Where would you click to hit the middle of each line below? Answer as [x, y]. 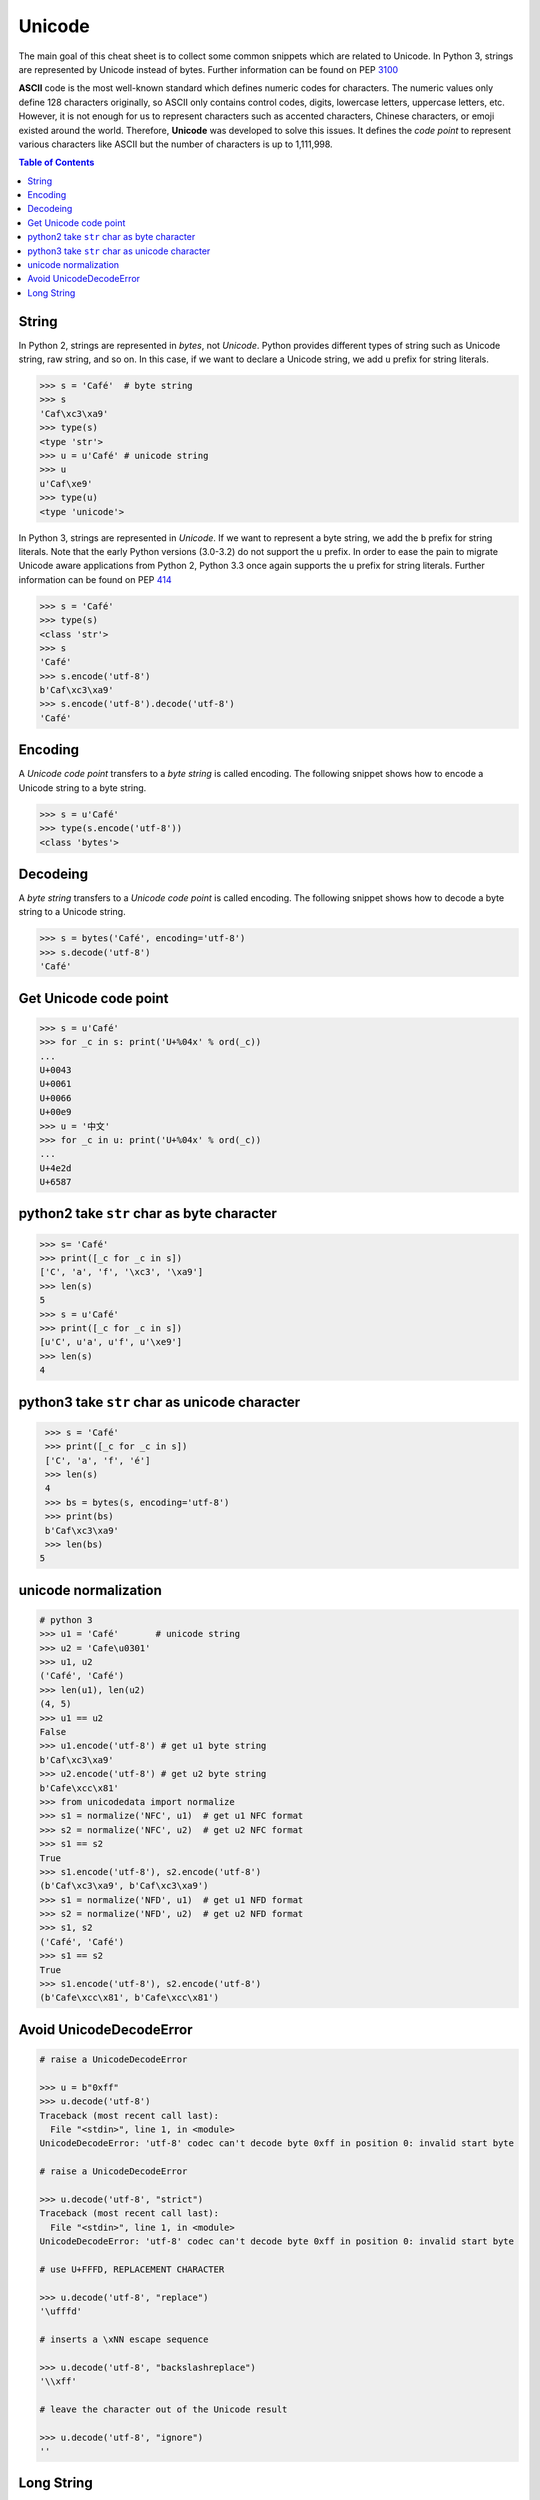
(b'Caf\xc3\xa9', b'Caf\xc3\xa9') [124, 1886]
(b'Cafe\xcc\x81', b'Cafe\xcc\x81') [129, 1998]
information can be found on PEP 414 [95, 579]
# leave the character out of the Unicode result [163, 2409]
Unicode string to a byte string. [82, 787]
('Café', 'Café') [82, 1676]
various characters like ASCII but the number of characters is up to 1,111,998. [176, 144]
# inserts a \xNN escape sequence [124, 2339]
